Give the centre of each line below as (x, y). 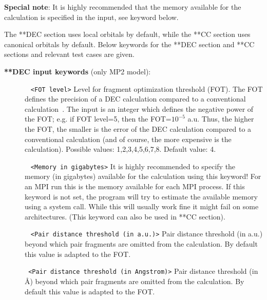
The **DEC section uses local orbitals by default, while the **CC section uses (127, 34)
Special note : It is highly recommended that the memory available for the (123, 7)
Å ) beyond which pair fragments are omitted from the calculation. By (135, 281)
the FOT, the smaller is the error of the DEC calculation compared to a (138, 129)
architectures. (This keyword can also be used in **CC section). (125, 216)
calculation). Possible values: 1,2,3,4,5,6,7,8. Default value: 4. (120, 149)
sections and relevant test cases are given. (69, 54)
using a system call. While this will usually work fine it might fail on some (142, 206)
